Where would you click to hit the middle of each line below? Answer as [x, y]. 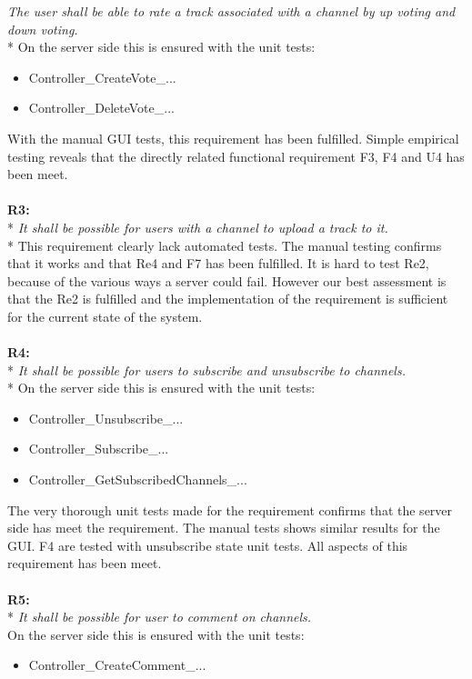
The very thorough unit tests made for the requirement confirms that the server [230, 509]
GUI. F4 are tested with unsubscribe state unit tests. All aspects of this [208, 545]
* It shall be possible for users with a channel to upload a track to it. [198, 227]
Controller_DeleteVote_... [101, 108]
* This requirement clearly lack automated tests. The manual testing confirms [225, 245]
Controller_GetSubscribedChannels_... [138, 479]
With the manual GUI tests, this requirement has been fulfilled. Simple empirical [233, 138]
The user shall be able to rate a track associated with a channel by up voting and [231, 11]
